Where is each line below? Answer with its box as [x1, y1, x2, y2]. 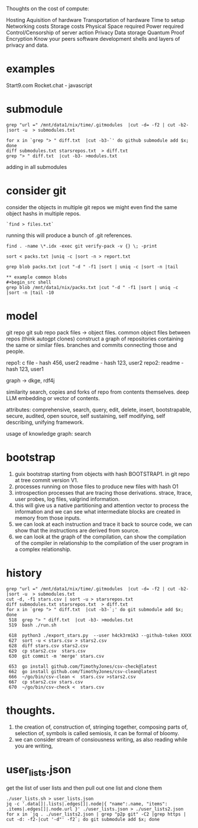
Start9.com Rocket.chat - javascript [6, 82, 93, 89]
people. [6, 348, 25, 355]
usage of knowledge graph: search [6, 430, 92, 437]
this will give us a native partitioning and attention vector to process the [14, 502, 189, 509]
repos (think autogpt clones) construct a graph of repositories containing [6, 335, 184, 342]
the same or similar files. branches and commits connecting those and [6, 341, 177, 348]
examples [6, 62, 55, 76]
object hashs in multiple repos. [6, 210, 81, 217]
